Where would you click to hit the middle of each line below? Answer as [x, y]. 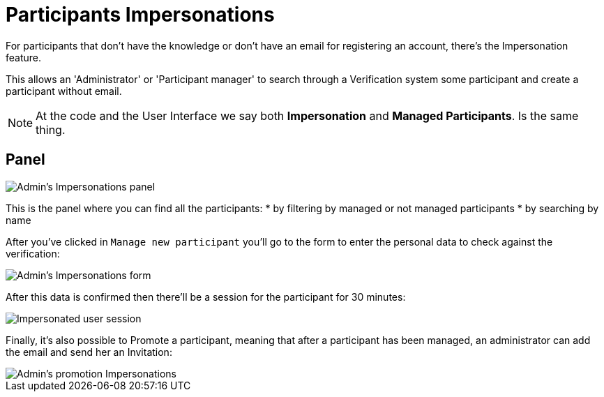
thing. [51, 129]
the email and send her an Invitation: [89, 352]
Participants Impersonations [140, 15]
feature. [24, 57]
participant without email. [64, 91]
